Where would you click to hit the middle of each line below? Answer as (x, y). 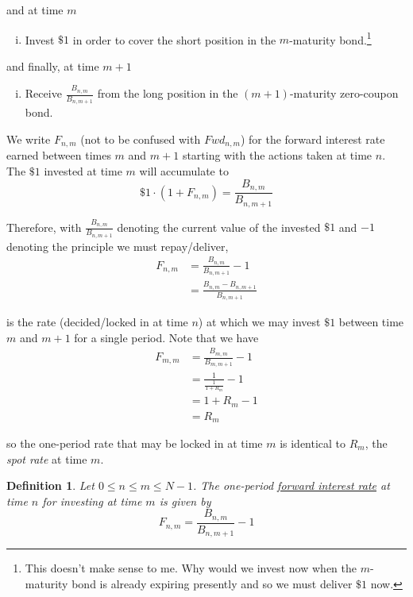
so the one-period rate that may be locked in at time (135, 443)
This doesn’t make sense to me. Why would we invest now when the (191, 568)
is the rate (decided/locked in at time (97, 322)
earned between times (59, 155)
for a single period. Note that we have (166, 337)
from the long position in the (168, 93)
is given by (185, 501)
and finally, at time (53, 65)
